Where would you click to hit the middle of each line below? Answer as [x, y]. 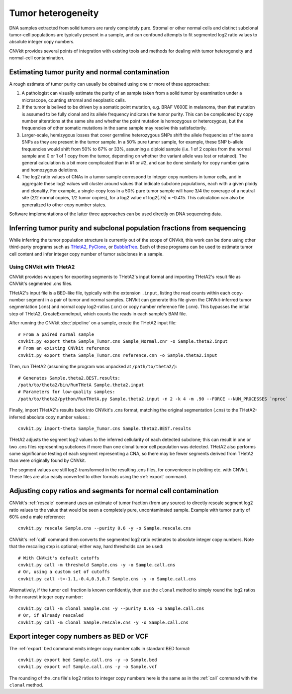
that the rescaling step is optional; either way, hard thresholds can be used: [86, 547]
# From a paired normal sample [56, 334]
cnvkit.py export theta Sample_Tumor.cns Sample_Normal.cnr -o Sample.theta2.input [123, 341]
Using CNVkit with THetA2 [42, 267]
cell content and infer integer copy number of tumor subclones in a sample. [86, 254]
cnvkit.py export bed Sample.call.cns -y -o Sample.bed [88, 660]
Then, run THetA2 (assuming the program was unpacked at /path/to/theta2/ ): [93, 367]
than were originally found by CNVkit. [48, 460]
